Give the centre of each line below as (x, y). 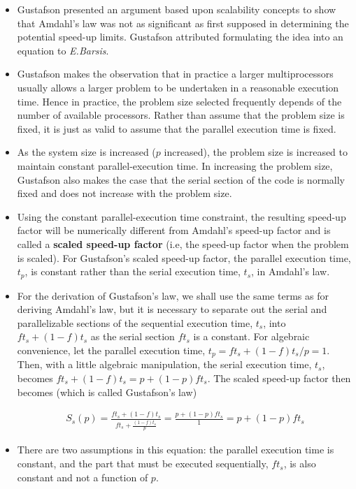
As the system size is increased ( (86, 152)
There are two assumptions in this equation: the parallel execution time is (176, 450)
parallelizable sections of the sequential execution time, (135, 322)
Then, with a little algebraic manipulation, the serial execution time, (164, 364)
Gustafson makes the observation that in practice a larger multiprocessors (175, 74)
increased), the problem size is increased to (256, 152)
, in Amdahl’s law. (291, 271)
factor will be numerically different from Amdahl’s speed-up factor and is (174, 230)
